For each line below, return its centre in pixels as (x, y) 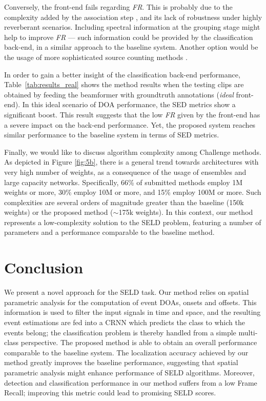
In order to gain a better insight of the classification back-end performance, (122, 74)
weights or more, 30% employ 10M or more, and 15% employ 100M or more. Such (133, 192)
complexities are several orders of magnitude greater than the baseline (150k (124, 202)
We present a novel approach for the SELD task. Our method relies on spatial (127, 292)
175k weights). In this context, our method (186, 212)
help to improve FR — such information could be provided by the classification (129, 37)
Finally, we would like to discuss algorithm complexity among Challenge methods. (133, 152)
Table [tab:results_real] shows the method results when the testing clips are (124, 84)
